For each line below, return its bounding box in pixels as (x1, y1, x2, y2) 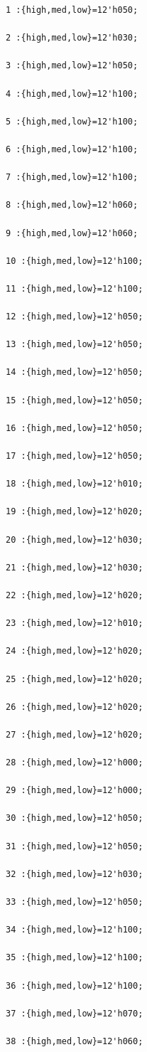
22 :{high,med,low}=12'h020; (6, 590, 143, 600)
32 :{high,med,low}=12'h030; (6, 868, 143, 879)
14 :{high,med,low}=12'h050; (6, 367, 143, 378)
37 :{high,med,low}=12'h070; (6, 1008, 143, 1019)
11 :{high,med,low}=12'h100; (6, 283, 143, 294)
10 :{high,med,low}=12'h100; (6, 255, 143, 266)
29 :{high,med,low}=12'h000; (6, 785, 143, 796)
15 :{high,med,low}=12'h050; (6, 395, 143, 405)
